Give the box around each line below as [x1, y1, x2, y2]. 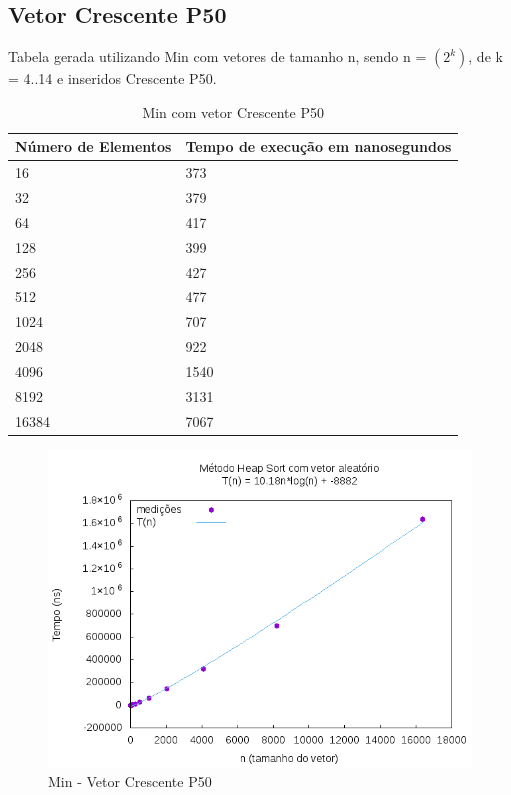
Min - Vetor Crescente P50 [48, 771, 212, 792]
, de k [468, 46, 503, 67]
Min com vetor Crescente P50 [142, 101, 324, 122]
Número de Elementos [15, 136, 172, 157]
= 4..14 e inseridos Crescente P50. [8, 68, 217, 89]
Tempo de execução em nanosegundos [185, 136, 452, 157]
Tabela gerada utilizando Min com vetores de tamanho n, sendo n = [8, 46, 427, 67]
